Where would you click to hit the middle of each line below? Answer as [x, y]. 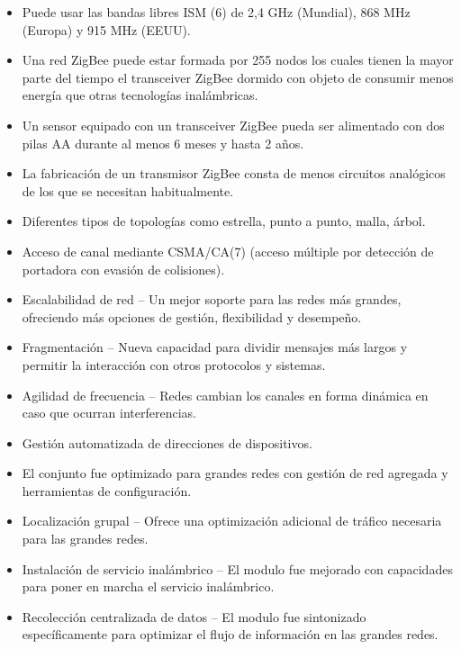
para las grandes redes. [85, 539]
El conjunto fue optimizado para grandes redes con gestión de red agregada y [235, 473]
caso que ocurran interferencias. [109, 413]
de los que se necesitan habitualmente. [128, 190]
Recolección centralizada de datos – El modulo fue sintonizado [194, 616]
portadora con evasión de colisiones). [123, 269]
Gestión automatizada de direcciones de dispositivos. [167, 442]
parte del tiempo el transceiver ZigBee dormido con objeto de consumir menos [238, 77]
